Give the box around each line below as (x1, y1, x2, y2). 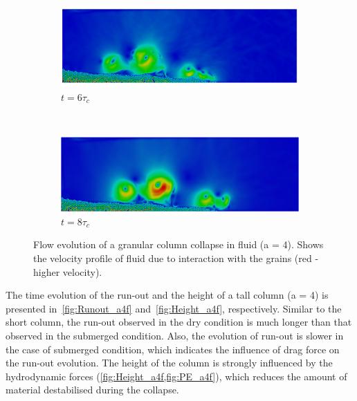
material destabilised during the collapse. (6, 382, 179, 397)
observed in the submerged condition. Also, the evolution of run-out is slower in (6, 328, 344, 342)
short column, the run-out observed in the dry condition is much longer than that (6, 315, 352, 329)
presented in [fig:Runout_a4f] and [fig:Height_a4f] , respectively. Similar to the (6, 301, 342, 315)
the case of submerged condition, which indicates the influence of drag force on (6, 342, 340, 356)
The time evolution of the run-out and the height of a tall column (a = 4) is (6, 288, 329, 302)
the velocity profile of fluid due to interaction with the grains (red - (33, 250, 319, 265)
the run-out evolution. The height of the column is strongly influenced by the (6, 355, 333, 370)
